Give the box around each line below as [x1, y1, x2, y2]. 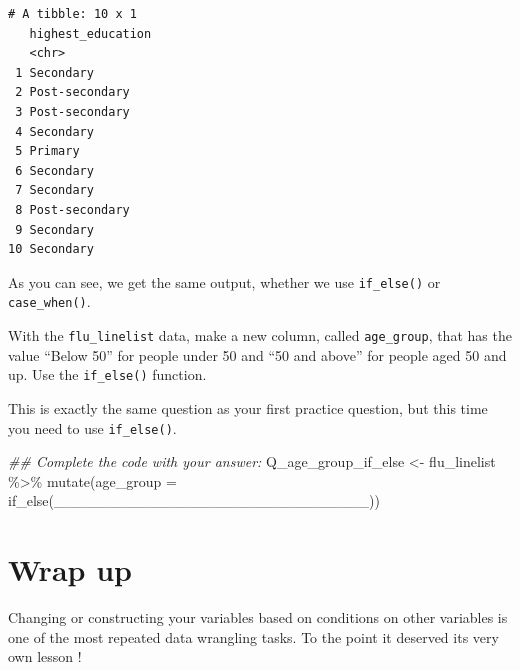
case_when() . [8, 291, 91, 312]
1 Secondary [15, 65, 94, 80]
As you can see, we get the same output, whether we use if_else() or [8, 271, 441, 292]
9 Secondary [15, 222, 94, 237]
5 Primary [15, 144, 80, 159]
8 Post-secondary [15, 202, 130, 217]
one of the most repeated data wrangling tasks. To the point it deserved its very [8, 626, 499, 647]
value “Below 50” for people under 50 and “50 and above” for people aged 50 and [8, 344, 507, 365]
